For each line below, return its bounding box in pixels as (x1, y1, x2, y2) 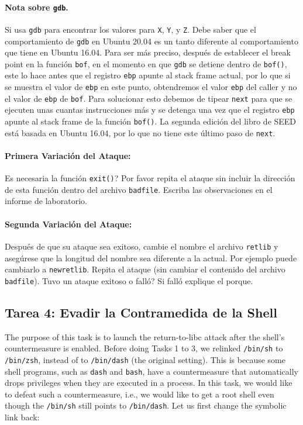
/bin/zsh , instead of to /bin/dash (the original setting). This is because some (5, 353, 285, 365)
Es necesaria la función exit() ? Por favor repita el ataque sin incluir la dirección (5, 172, 295, 184)
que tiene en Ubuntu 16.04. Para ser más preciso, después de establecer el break (5, 46, 291, 58)
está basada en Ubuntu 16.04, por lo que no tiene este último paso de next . (5, 126, 276, 139)
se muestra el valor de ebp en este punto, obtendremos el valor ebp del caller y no (5, 81, 297, 93)
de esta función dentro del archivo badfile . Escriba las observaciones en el (5, 183, 273, 195)
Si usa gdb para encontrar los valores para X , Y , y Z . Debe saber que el (5, 23, 256, 35)
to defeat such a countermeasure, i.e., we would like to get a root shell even (5, 388, 274, 400)
